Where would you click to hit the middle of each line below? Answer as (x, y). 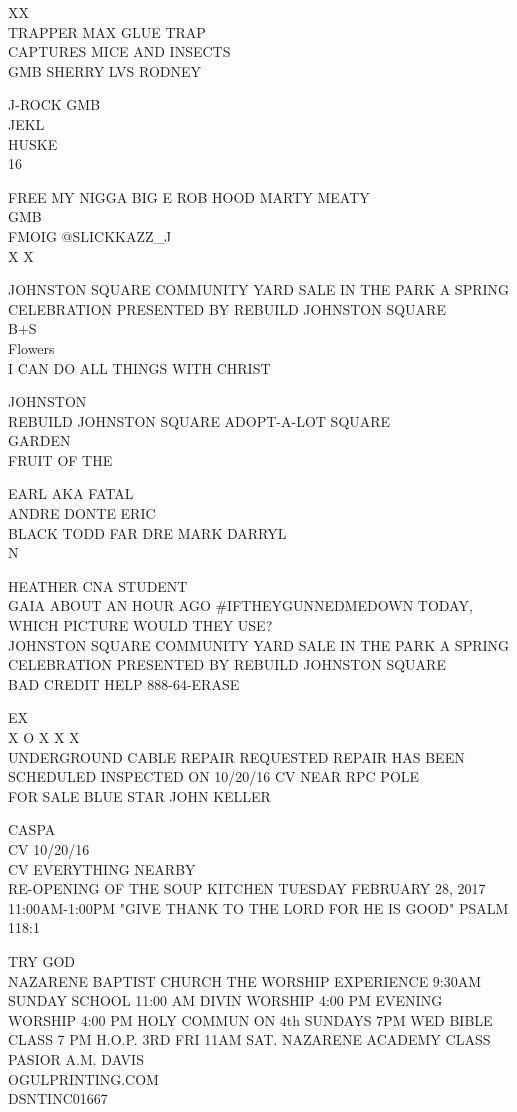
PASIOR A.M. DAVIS (76, 1058)
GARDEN (39, 440)
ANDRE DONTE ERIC (82, 513)
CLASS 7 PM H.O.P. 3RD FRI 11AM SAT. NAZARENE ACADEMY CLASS (249, 1039)
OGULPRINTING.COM (83, 1078)
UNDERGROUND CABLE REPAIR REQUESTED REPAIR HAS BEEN (236, 756)
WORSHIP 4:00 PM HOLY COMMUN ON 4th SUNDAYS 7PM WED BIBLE (250, 1019)
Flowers (31, 347)
